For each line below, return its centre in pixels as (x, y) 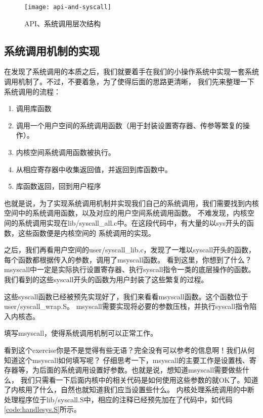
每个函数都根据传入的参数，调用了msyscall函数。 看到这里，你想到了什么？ (128, 259)
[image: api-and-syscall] (68, 7)
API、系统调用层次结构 (63, 23)
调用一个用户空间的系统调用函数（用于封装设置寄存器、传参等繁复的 (129, 125)
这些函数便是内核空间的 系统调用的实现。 (86, 232)
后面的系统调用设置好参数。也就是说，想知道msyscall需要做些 (141, 370)
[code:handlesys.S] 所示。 (42, 409)
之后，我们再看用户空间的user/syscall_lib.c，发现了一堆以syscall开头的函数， (130, 250)
